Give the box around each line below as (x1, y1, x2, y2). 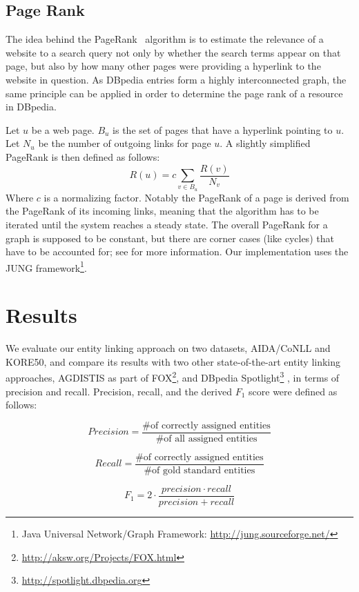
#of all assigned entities (155, 433, 258, 444)
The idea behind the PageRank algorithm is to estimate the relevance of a (6, 32, 324, 46)
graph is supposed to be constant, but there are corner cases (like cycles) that (6, 230, 334, 245)
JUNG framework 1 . (6, 258, 87, 275)
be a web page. (31, 122, 95, 137)
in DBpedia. (6, 99, 57, 114)
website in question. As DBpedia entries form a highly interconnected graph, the (6, 72, 347, 86)
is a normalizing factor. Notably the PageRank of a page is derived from (43, 190, 349, 204)
